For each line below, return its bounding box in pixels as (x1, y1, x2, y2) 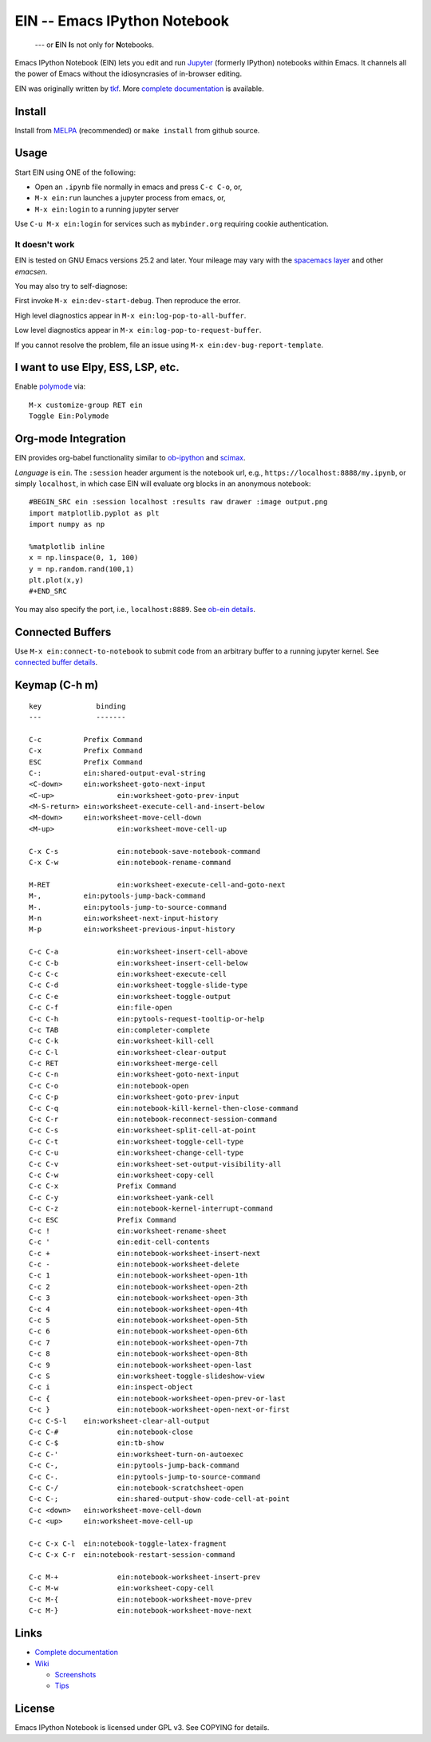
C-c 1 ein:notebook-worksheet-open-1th (29, 1271, 248, 1280)
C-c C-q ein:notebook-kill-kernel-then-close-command (29, 1104, 299, 1112)
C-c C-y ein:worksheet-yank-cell (29, 1193, 215, 1202)
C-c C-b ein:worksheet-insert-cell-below (29, 958, 248, 967)
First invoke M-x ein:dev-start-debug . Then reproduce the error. (14, 296, 241, 306)
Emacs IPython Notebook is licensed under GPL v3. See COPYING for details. (14, 1723, 270, 1732)
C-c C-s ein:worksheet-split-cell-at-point (29, 1126, 257, 1135)
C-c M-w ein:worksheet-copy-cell (29, 1584, 215, 1593)
